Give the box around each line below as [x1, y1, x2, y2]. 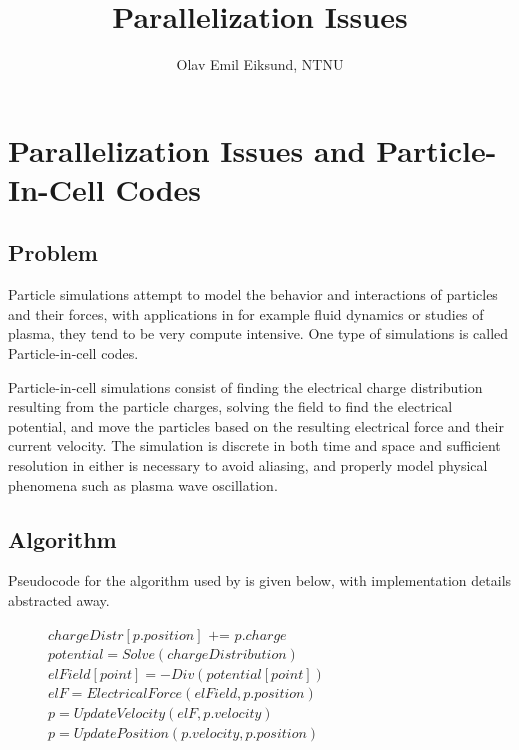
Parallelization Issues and [8, 129, 366, 170]
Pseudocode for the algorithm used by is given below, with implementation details [8, 570, 512, 591]
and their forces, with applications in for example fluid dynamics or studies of [8, 303, 484, 324]
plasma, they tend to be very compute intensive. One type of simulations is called [8, 323, 509, 344]
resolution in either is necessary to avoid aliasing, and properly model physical [8, 455, 488, 476]
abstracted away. [8, 590, 110, 611]
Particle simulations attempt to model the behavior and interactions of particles [8, 284, 498, 305]
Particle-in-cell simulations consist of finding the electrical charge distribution [8, 376, 483, 397]
